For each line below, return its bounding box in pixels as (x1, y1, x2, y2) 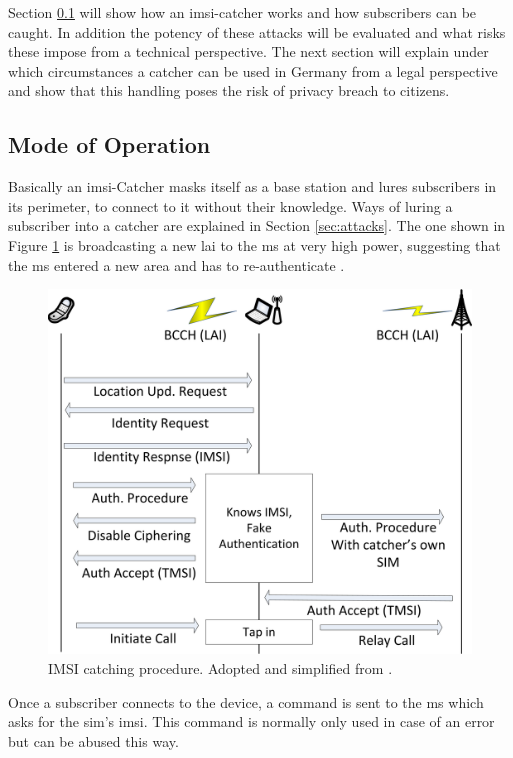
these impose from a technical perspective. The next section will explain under (8, 41, 489, 62)
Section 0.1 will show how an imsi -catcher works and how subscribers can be (8, 2, 477, 22)
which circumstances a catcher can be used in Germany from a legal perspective (8, 60, 498, 81)
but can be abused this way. (8, 730, 179, 751)
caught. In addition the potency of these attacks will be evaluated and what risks (8, 21, 506, 42)
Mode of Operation (8, 129, 211, 160)
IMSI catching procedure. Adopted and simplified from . (48, 657, 393, 678)
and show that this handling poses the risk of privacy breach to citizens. (8, 80, 450, 101)
